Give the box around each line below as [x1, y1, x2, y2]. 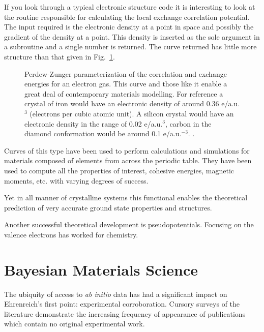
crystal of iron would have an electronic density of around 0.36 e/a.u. [24, 98, 240, 109]
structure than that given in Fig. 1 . [4, 51, 115, 62]
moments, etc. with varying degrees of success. [4, 175, 149, 186]
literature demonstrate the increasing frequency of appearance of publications [4, 308, 246, 319]
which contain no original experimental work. [4, 318, 145, 329]
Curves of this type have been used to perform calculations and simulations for [4, 145, 250, 156]
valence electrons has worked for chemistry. [4, 229, 138, 239]
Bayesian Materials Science [4, 259, 198, 280]
